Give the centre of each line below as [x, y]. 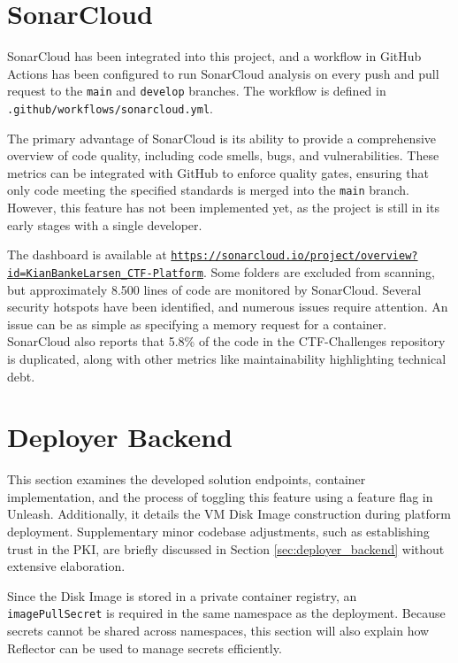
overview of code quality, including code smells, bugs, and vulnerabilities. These [223, 155]
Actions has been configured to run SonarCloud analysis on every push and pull [223, 73]
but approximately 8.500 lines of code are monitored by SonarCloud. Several [214, 289]
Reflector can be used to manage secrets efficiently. [145, 648]
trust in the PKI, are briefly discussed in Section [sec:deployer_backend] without [226, 548]
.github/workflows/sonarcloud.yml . [110, 108]
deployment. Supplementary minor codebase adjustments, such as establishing [218, 532]
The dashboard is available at [87, 254]
